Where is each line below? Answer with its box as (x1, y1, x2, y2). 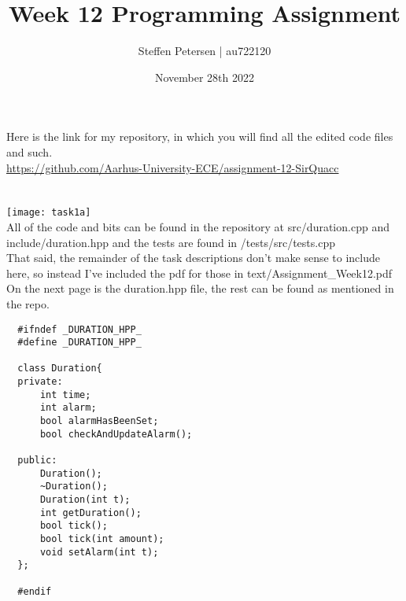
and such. (6, 143, 53, 160)
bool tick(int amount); (39, 533, 164, 544)
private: (17, 376, 63, 388)
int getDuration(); (39, 507, 142, 518)
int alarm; (39, 402, 97, 414)
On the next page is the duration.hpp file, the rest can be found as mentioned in (6, 280, 394, 297)
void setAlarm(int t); (39, 546, 159, 558)
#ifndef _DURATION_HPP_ (17, 323, 142, 335)
